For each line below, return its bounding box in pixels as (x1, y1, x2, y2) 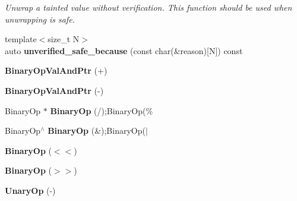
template (5, 33, 37, 45)
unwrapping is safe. (5, 12, 75, 25)
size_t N (48, 33, 80, 45)
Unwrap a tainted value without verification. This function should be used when (5, 1, 292, 13)
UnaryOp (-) (5, 184, 56, 196)
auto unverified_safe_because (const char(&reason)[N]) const (5, 44, 243, 56)
